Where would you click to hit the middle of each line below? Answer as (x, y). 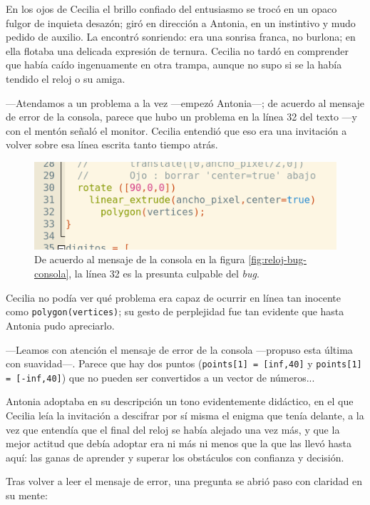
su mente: (27, 495)
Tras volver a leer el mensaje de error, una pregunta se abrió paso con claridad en (184, 481)
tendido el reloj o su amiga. (66, 78)
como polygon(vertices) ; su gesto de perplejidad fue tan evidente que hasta (175, 311)
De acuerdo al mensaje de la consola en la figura (140, 259)
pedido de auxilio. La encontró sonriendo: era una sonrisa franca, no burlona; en (181, 37)
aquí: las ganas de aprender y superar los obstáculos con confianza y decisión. (175, 457)
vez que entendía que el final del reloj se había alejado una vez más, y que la (173, 429)
